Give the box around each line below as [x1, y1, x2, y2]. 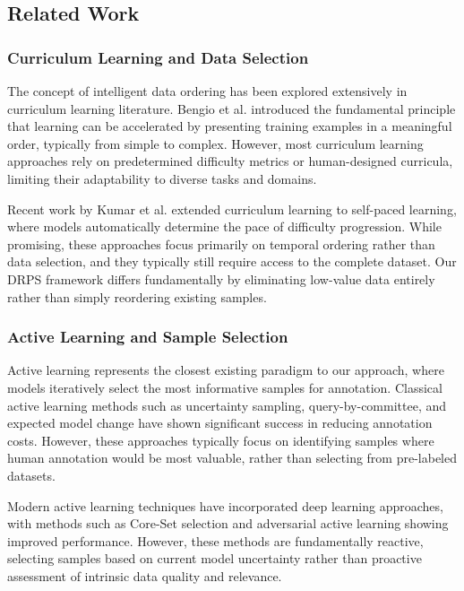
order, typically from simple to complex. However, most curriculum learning [7, 134, 424, 152]
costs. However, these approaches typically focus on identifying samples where [7, 430, 434, 449]
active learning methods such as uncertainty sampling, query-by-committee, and [7, 395, 447, 414]
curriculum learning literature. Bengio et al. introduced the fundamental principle [7, 99, 456, 117]
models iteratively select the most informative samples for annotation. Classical [7, 378, 443, 396]
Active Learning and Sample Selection [7, 326, 288, 348]
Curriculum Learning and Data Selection [7, 46, 309, 68]
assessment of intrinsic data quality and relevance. [7, 566, 282, 585]
